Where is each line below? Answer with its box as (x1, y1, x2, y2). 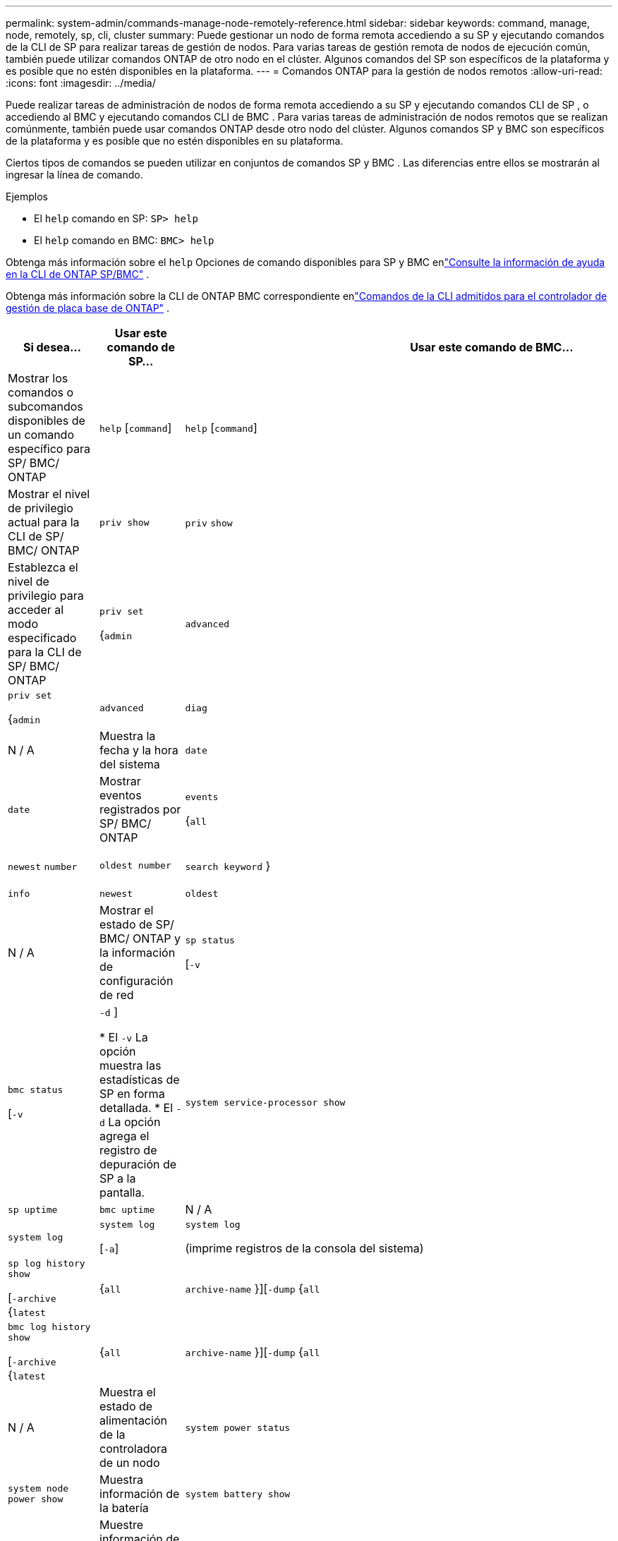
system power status (185, 1422, 291, 1433)
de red (99, 988, 134, 1002)
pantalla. (99, 1185, 145, 1199)
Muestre (99, 1518, 144, 1532)
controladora (99, 1442, 168, 1456)
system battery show (185, 1488, 291, 1499)
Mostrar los (8, 371, 68, 385)
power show (8, 1494, 63, 1504)
